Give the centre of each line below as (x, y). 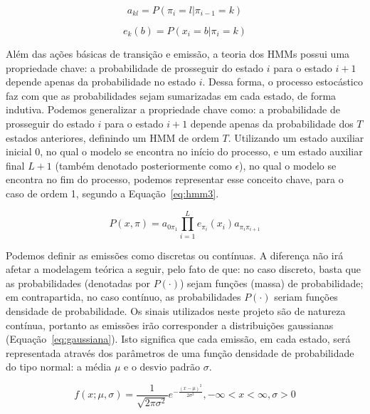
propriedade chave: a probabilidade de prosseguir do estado (135, 67)
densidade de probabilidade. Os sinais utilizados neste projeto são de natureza (176, 311)
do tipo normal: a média (59, 367)
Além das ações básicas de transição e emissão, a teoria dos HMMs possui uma (178, 53)
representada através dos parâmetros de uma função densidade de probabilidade (180, 352)
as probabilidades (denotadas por (78, 283)
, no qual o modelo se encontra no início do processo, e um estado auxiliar (201, 151)
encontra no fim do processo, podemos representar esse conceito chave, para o (175, 179)
